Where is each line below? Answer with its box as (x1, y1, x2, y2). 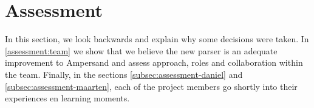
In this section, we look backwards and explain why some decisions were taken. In (5, 33, 309, 45)
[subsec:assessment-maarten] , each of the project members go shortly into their (5, 80, 298, 92)
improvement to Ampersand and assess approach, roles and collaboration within (5, 56, 303, 69)
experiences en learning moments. (5, 92, 130, 104)
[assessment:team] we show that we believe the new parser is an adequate (5, 44, 278, 57)
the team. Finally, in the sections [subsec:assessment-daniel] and (5, 68, 243, 80)
